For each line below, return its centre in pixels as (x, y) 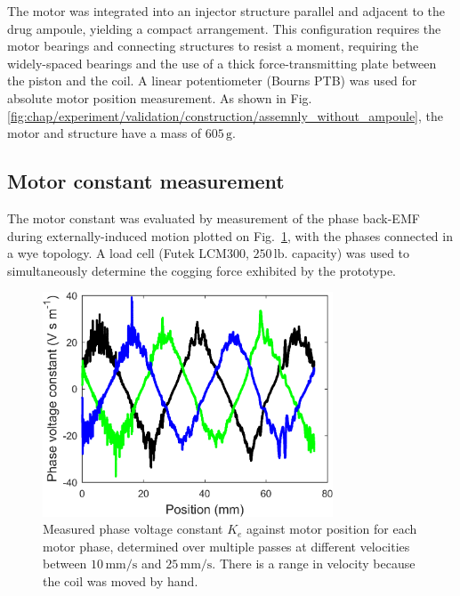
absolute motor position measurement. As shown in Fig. (160, 97)
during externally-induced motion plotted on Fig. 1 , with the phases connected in (230, 235)
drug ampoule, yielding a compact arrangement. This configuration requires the (224, 28)
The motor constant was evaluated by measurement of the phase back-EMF (214, 217)
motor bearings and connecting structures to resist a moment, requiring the (213, 46)
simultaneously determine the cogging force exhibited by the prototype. (202, 270)
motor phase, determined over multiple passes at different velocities (226, 546)
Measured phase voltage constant (133, 529)
